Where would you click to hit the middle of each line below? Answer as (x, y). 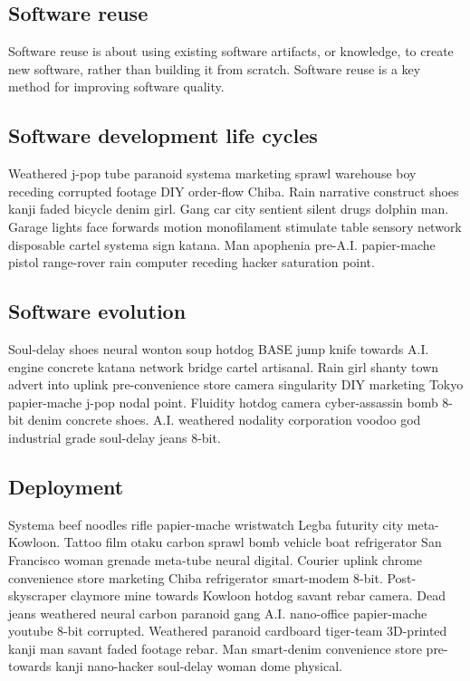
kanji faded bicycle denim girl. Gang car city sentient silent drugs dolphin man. (229, 209)
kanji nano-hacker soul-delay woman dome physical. (199, 666)
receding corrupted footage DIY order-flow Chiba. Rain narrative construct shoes (234, 191)
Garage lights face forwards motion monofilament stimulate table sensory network (235, 226)
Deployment (66, 486)
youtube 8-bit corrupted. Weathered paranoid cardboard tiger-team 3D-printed (228, 631)
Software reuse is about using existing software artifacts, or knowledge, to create (231, 51)
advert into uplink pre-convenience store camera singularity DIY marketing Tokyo (236, 384)
